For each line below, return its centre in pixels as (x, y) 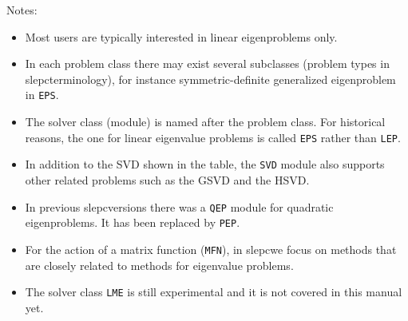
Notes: (22, 10)
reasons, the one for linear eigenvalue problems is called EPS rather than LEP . (213, 137)
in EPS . (42, 95)
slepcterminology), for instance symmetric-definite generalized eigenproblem (210, 79)
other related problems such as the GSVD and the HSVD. (167, 179)
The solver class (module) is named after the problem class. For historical (205, 122)
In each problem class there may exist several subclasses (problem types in (207, 63)
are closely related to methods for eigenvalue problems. (159, 265)
